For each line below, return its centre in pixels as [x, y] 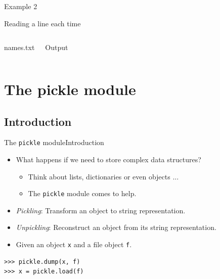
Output [57, 47]
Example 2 [21, 6]
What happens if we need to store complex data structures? [108, 159]
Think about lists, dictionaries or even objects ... [103, 176]
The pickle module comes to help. [82, 193]
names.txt [19, 47]
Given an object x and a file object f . [74, 244]
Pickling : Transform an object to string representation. [101, 210]
